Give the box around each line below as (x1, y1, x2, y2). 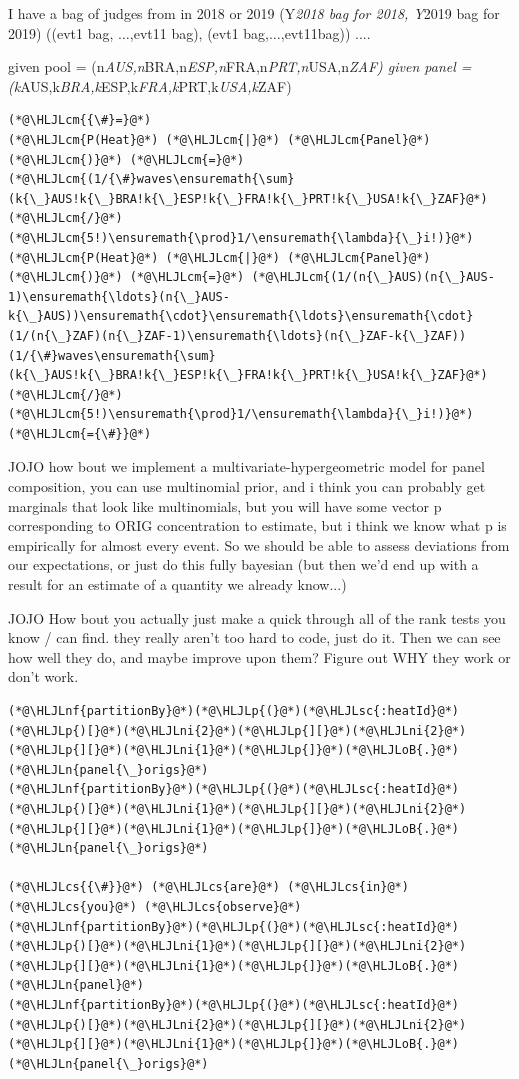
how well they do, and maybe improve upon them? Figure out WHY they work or (8, 646, 511, 667)
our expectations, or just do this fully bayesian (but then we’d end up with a (8, 554, 479, 575)
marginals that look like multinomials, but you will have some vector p (8, 495, 442, 516)
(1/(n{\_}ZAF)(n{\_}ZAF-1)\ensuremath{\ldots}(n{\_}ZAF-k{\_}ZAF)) (8, 328, 467, 343)
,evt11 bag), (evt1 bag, (129, 22, 270, 43)
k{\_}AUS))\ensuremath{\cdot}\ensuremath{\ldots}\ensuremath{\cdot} (8, 309, 474, 324)
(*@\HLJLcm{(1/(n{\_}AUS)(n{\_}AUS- (251, 270, 495, 285)
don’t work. (8, 666, 79, 687)
